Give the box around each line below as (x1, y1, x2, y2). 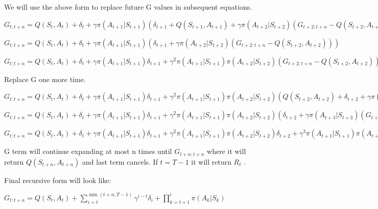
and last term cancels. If (82, 156, 158, 167)
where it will (207, 146, 246, 156)
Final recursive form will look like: (4, 174, 111, 185)
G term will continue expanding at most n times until (4, 146, 172, 156)
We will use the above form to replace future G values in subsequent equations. (4, 2, 252, 12)
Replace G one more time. (4, 73, 86, 84)
